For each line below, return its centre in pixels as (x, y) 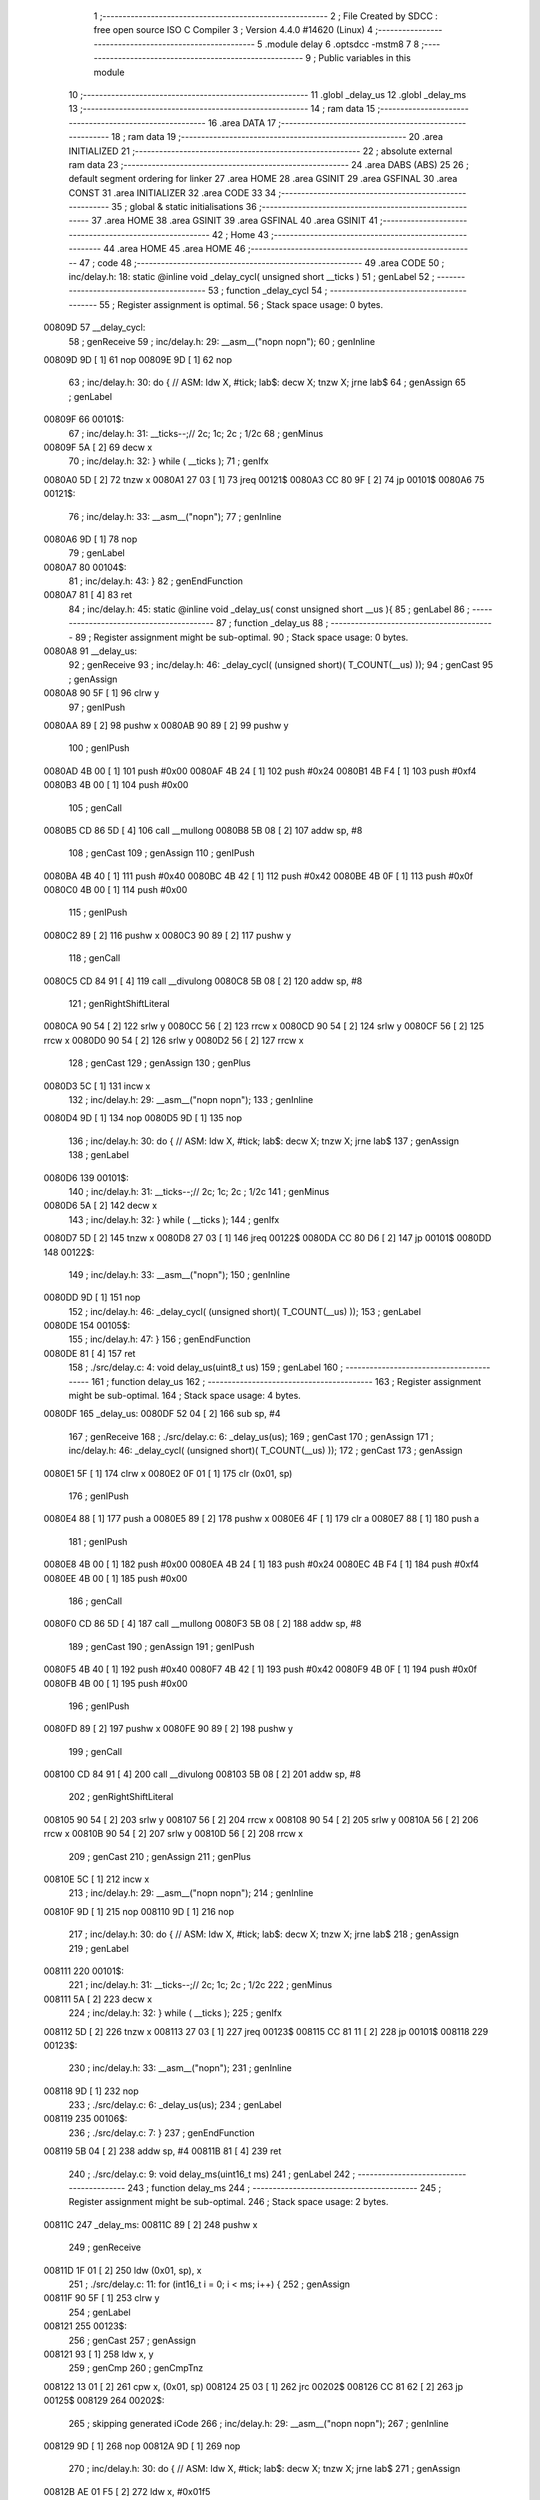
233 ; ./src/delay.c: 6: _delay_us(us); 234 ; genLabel (175, 2105)
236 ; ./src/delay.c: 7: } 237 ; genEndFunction (161, 2132)
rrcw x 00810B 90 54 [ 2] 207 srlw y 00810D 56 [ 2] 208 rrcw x (173, 1834)
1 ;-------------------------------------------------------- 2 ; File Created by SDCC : (266, 16)
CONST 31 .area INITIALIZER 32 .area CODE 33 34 (172, 192)
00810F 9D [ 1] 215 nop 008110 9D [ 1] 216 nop (139, 1911)
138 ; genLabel (99, 1155)
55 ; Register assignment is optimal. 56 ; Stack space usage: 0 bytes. (241, 304)
